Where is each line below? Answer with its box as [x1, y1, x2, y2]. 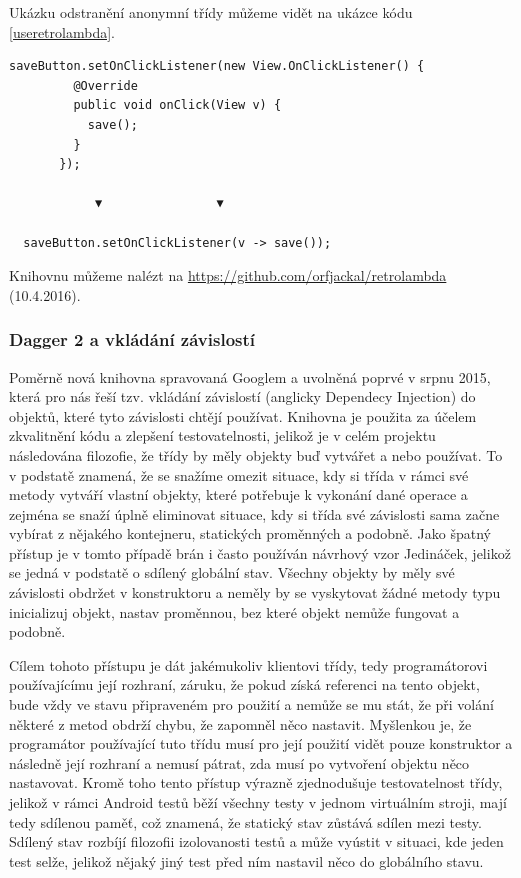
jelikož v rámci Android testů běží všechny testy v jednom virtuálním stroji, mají [9, 792, 507, 812]
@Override [73, 78, 138, 93]
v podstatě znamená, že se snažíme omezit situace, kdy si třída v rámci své [9, 464, 469, 485]
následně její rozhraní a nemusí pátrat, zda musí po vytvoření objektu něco [9, 752, 470, 773]
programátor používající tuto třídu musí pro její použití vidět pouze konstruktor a [9, 733, 513, 754]
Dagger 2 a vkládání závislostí [9, 327, 256, 352]
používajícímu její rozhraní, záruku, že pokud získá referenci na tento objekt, [9, 674, 480, 695]
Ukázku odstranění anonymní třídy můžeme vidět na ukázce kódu [9, 2, 413, 22]
